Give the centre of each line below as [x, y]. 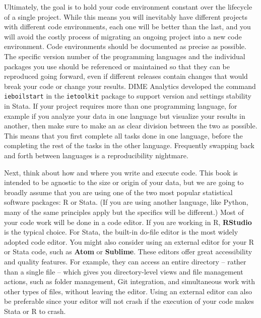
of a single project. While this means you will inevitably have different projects [126, 16]
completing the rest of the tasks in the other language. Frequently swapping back [129, 145]
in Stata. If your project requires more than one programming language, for [121, 106]
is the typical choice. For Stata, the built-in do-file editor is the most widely [121, 232]
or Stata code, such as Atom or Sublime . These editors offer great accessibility [128, 252]
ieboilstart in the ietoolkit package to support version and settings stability [128, 96]
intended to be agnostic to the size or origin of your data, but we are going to [124, 182]
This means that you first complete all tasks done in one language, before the [123, 135]
